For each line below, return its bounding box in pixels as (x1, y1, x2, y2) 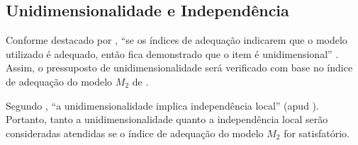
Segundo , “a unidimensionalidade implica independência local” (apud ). (6, 98, 319, 112)
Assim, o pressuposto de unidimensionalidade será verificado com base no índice (6, 60, 353, 75)
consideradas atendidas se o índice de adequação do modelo (6, 125, 264, 140)
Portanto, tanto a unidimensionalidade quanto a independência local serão (6, 112, 328, 127)
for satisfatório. (284, 125, 349, 140)
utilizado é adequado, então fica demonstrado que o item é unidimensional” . (6, 46, 339, 61)
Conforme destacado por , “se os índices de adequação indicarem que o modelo (6, 33, 347, 47)
